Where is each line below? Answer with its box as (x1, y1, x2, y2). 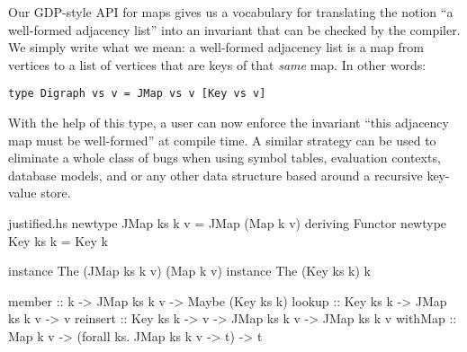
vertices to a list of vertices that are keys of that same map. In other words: (8, 55, 427, 74)
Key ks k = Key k (8, 231, 108, 250)
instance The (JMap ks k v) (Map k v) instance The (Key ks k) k (8, 261, 371, 280)
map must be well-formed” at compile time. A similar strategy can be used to (8, 130, 436, 149)
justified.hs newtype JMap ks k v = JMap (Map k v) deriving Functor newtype (8, 214, 447, 232)
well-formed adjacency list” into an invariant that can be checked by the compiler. (8, 20, 461, 39)
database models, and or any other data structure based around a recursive (8, 165, 423, 184)
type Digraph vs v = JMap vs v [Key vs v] (8, 87, 266, 101)
